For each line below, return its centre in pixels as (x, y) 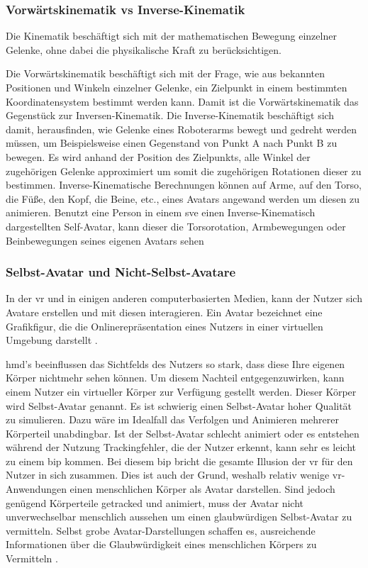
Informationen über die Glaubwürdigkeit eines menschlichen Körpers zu (161, 544)
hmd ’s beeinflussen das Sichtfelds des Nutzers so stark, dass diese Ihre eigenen (175, 363)
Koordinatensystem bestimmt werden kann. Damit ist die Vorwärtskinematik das (182, 101)
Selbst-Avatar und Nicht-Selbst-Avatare (121, 272)
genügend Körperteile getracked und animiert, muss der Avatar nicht (155, 502)
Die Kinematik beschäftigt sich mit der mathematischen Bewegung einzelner (171, 36)
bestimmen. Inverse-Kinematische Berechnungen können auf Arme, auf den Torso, (184, 185)
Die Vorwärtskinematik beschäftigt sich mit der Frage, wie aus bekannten (166, 73)
